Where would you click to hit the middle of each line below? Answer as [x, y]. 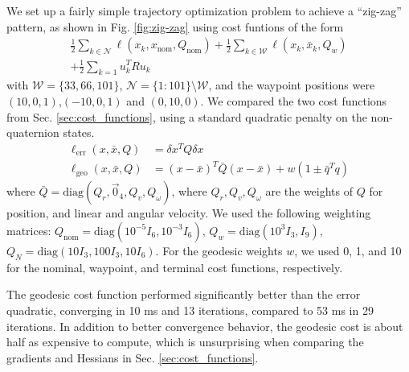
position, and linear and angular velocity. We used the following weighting [189, 213]
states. [79, 132]
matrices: [29, 230]
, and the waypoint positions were [292, 85]
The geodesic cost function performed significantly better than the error [184, 294]
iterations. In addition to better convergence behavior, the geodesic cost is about [205, 326]
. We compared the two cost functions [294, 100]
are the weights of [309, 191]
